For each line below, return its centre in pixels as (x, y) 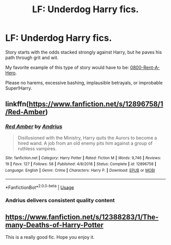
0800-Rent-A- (145, 67)
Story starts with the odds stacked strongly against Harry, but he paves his (83, 52)
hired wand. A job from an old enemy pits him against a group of (85, 143)
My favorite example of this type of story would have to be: (67, 67)
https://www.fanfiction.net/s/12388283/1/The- (82, 217)
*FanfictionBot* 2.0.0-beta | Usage (40, 187)
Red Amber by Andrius (34, 127)
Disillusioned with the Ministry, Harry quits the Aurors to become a (87, 138)
